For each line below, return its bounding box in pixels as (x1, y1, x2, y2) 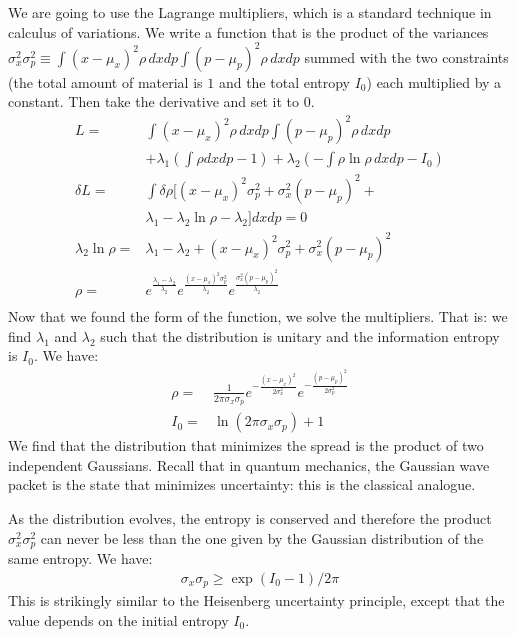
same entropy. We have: (8, 548, 153, 569)
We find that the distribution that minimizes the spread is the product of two (8, 435, 484, 456)
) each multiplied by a (366, 71, 502, 92)
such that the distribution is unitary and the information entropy (100, 325, 500, 346)
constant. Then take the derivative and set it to (8, 91, 300, 112)
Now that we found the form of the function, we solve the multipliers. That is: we (8, 306, 508, 327)
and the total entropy (218, 71, 351, 92)
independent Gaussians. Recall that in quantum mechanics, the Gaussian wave (8, 454, 490, 475)
